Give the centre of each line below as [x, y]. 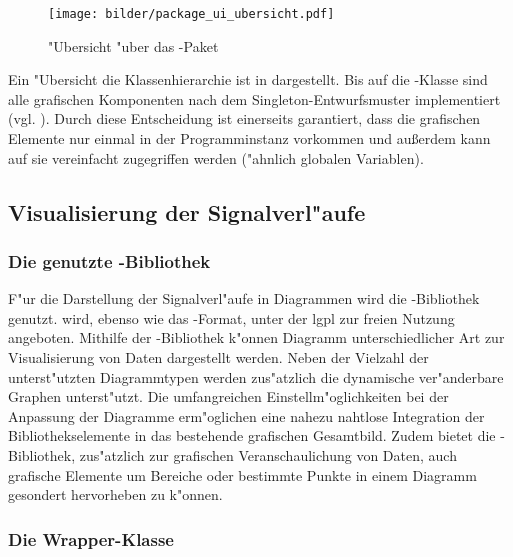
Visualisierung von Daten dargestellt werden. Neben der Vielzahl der [218, 357]
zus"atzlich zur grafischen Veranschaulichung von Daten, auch [268, 454]
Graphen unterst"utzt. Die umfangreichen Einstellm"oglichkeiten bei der [228, 396]
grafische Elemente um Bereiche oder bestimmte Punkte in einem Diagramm [242, 474]
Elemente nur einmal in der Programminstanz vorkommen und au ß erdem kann [249, 138]
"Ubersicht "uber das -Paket [133, 45]
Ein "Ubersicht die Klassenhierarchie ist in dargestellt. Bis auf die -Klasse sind [248, 79]
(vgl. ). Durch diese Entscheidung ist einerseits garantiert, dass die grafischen [244, 118]
